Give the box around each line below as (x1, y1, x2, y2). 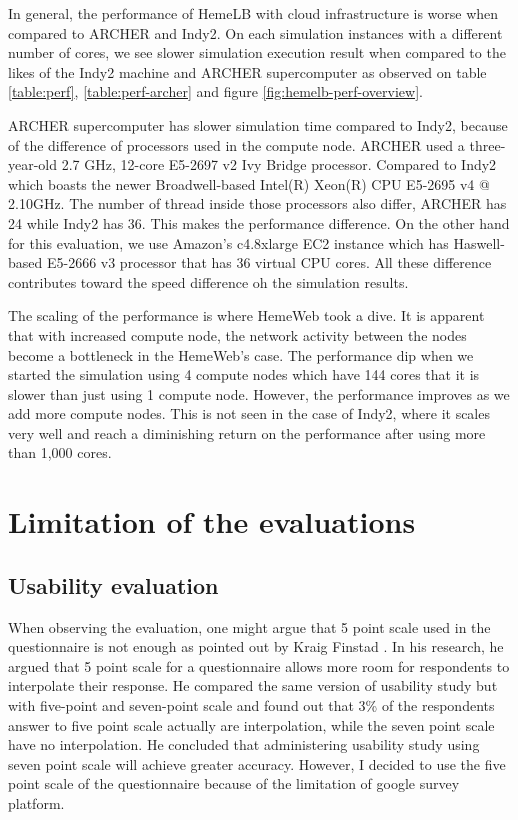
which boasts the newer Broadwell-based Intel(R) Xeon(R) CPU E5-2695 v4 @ (8, 173, 490, 194)
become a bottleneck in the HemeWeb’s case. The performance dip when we (8, 344, 474, 365)
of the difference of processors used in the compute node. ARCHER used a (8, 134, 465, 155)
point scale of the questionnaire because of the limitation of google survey (8, 773, 460, 794)
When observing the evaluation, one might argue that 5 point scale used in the (8, 616, 491, 637)
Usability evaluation (8, 569, 219, 600)
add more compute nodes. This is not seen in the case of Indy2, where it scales (8, 403, 490, 424)
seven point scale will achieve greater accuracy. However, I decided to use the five (8, 753, 506, 774)
